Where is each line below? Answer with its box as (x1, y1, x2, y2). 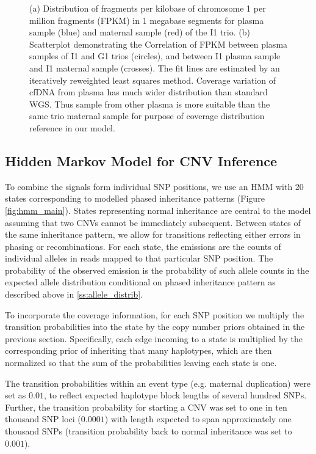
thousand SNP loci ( (5, 412, 81, 425)
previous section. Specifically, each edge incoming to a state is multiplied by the (5, 332, 303, 345)
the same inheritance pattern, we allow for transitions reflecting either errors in (5, 228, 301, 241)
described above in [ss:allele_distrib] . (5, 288, 143, 301)
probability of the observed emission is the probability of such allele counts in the (5, 263, 309, 276)
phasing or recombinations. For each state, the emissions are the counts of (5, 240, 281, 252)
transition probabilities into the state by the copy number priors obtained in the (5, 320, 305, 333)
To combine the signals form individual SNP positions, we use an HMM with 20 (5, 180, 304, 192)
